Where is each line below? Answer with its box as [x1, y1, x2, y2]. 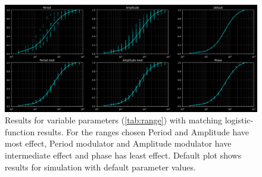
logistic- [224, 114, 254, 126]
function [5, 125, 35, 138]
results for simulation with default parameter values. [5, 160, 196, 173]
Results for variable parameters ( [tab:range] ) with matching [5, 114, 223, 126]
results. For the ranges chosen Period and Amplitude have [37, 125, 249, 138]
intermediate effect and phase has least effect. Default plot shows [5, 149, 242, 162]
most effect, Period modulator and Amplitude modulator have [5, 137, 232, 150]
